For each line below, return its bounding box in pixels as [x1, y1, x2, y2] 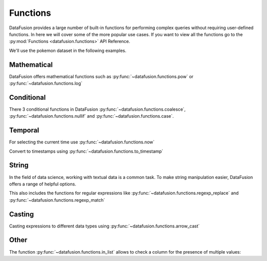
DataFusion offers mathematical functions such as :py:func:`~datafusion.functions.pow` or [9, 73, 194, 79]
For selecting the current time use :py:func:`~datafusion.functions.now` [9, 139, 155, 145]
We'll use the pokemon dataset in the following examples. [9, 47, 127, 53]
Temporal [9, 126, 40, 134]
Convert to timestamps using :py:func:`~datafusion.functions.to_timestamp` [9, 148, 163, 154]
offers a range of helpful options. [9, 181, 77, 187]
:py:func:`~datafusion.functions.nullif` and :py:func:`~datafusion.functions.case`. [9, 113, 174, 119]
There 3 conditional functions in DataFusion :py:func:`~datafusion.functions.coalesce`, [9, 106, 186, 112]
